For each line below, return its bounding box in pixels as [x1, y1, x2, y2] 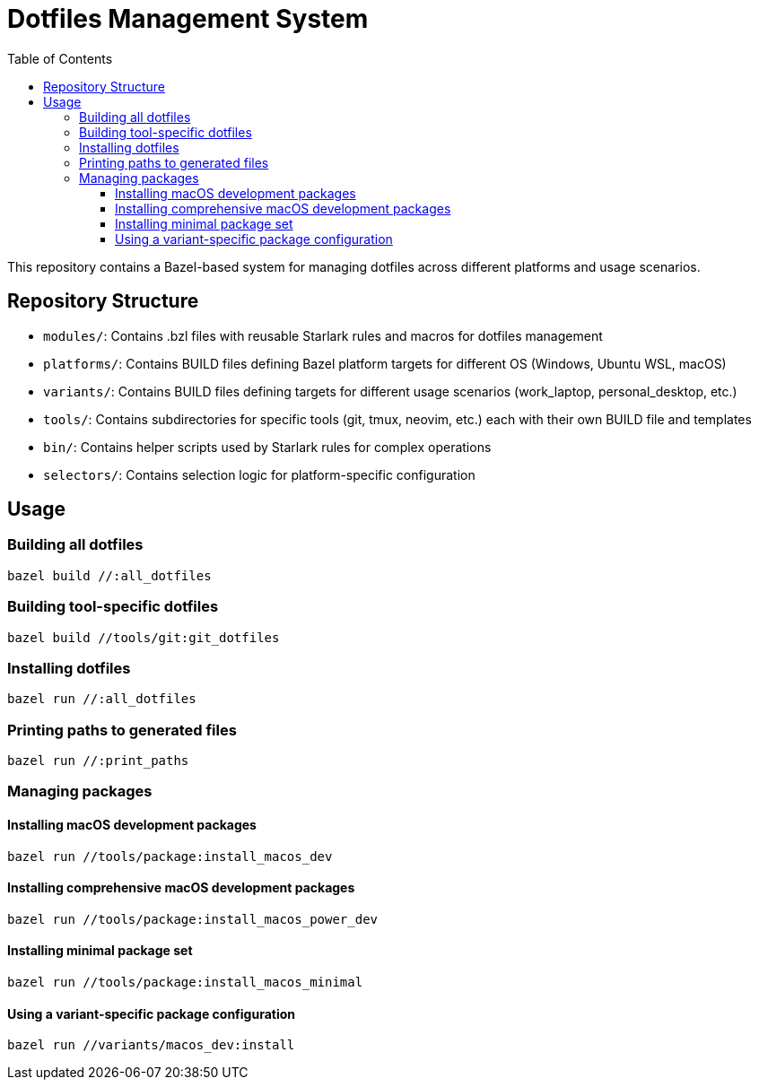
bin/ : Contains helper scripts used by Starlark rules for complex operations [43, 439, 492, 455]
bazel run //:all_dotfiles [7, 691, 196, 707]
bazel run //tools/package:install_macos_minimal [7, 975, 363, 990]
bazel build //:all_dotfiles [7, 568, 212, 583]
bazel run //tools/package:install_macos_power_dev [7, 911, 379, 926]
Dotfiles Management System [7, 4, 369, 34]
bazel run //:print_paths [7, 753, 189, 769]
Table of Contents [7, 50, 113, 66]
